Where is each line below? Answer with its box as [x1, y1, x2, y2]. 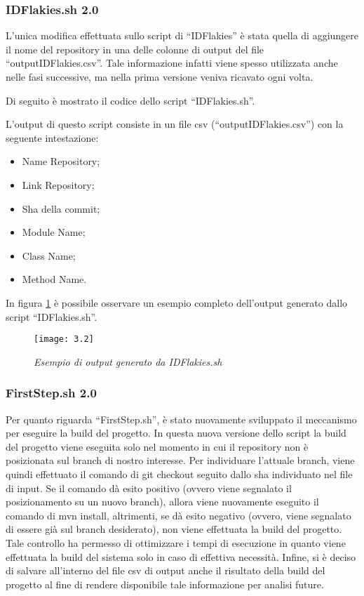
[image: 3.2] [34, 334, 94, 345]
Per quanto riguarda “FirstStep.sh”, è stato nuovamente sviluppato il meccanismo [6, 411, 357, 426]
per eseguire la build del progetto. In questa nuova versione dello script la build [6, 425, 346, 440]
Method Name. [22, 272, 87, 286]
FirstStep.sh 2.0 [6, 384, 97, 402]
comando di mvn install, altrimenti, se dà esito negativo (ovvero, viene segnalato [6, 508, 351, 522]
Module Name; [22, 225, 86, 239]
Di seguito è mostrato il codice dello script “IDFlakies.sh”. [6, 93, 255, 107]
